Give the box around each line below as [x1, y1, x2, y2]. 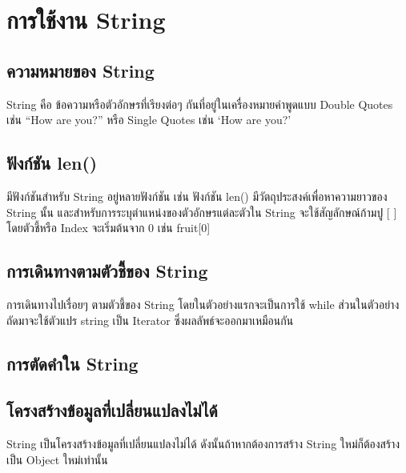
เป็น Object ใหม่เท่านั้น [6, 451, 108, 467]
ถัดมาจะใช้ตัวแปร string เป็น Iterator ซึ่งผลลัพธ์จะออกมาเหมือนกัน [6, 311, 294, 328]
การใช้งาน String [6, 3, 166, 36]
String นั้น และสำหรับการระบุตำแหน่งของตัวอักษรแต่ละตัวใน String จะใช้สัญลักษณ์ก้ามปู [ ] [6, 203, 397, 220]
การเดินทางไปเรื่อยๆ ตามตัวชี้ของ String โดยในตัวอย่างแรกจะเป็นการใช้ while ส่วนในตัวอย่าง [6, 295, 400, 312]
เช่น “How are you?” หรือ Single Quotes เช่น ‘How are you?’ [6, 111, 291, 128]
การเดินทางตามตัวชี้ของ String [6, 259, 208, 283]
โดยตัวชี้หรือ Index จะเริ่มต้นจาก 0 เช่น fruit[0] [6, 219, 211, 236]
